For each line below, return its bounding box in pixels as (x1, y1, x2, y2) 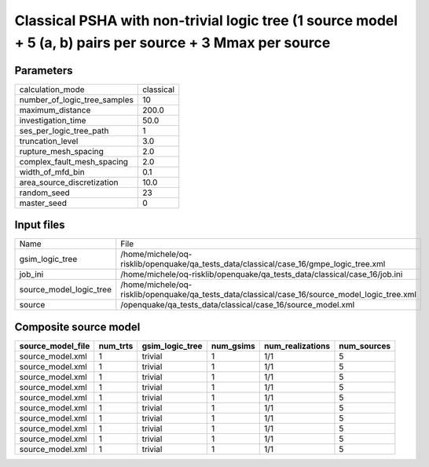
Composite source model (14, 320, 141, 333)
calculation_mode (19, 83, 86, 94)
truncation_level (19, 135, 79, 146)
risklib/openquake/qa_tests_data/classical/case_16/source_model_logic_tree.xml (120, 289, 416, 300)
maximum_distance (19, 105, 91, 116)
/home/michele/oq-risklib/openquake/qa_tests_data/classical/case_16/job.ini (120, 269, 403, 280)
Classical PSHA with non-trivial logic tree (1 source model (14, 12, 398, 29)
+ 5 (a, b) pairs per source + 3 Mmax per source (14, 34, 331, 51)
